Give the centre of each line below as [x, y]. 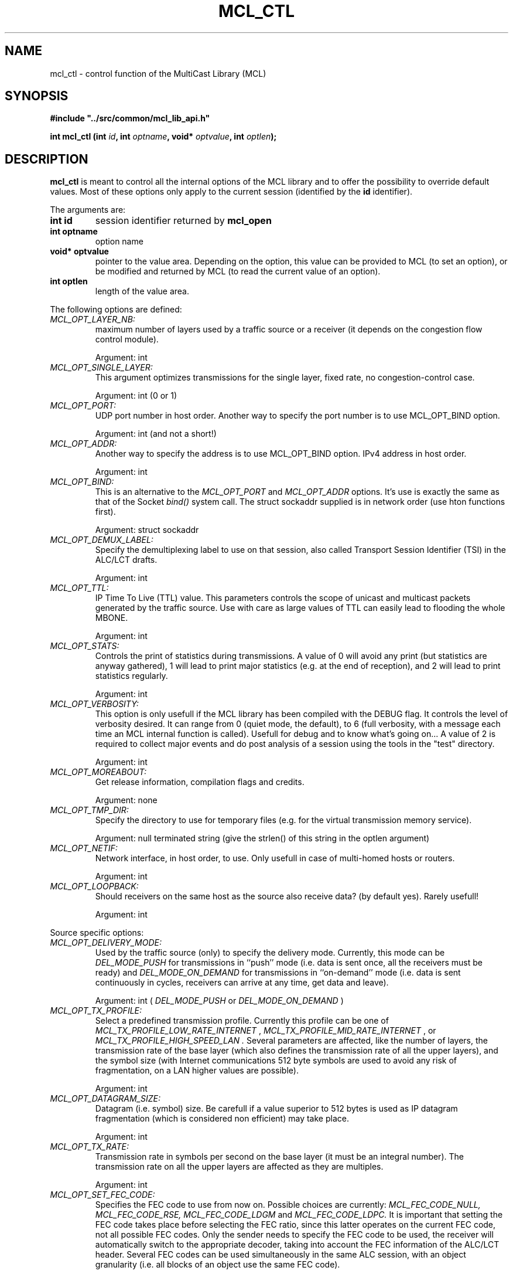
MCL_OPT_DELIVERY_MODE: [106, 943]
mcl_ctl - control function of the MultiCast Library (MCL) [158, 73]
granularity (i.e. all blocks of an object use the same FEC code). [218, 1265]
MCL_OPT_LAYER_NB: [93, 320]
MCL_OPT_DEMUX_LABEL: [102, 540]
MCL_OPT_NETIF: [84, 848]
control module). [127, 339]
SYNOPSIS [37, 96]
